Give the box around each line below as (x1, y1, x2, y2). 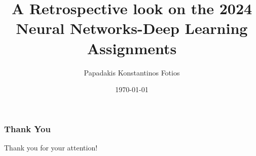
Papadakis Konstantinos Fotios (84, 67, 180, 77)
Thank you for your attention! (4, 142, 98, 152)
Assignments (87, 37, 177, 58)
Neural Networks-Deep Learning (16, 18, 248, 38)
